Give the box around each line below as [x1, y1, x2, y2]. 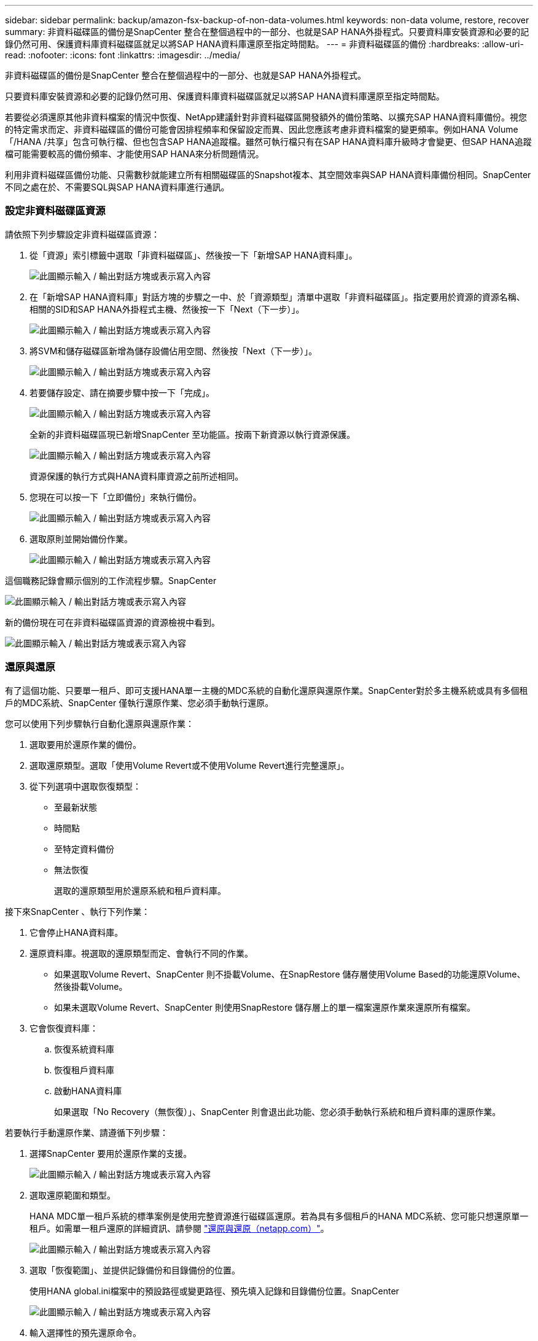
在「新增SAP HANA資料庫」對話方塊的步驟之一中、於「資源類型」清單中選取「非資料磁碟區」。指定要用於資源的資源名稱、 [29, 291, 525, 302]
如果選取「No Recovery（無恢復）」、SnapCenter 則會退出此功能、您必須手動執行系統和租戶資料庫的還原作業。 [54, 1106, 501, 1117]
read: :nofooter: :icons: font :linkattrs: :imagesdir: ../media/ [5, 50, 240, 60]
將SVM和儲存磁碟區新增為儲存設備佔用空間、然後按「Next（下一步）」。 [29, 345, 318, 356]
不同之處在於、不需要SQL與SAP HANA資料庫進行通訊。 [5, 182, 230, 192]
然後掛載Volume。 [54, 981, 128, 992]
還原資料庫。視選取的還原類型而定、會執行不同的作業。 [29, 947, 253, 958]
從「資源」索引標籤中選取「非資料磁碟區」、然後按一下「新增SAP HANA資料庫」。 [29, 249, 357, 260]
